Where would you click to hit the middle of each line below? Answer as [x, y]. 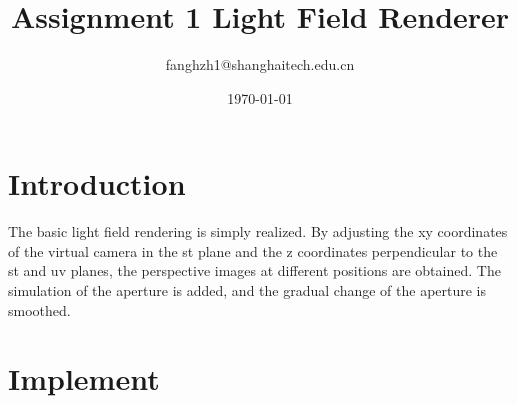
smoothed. [39, 309]
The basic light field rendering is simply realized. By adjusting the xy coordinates [258, 231]
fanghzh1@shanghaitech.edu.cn [260, 64]
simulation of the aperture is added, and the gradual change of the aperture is [247, 290]
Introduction [97, 183]
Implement [84, 378]
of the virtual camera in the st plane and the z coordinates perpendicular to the [253, 250]
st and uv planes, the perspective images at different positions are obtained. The [254, 270]
